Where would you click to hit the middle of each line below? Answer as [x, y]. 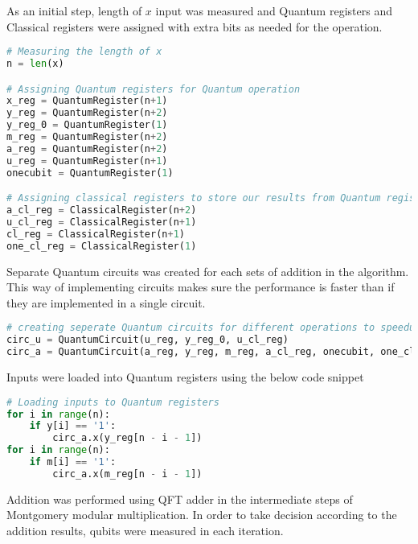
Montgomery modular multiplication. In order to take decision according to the [202, 515]
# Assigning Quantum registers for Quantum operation [154, 89]
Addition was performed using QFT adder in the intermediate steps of [180, 499]
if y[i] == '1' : [73, 426]
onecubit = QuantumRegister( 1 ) [90, 173]
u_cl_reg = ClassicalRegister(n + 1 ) [102, 222]
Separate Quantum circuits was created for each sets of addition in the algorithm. [208, 271]
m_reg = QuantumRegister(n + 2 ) [87, 137]
